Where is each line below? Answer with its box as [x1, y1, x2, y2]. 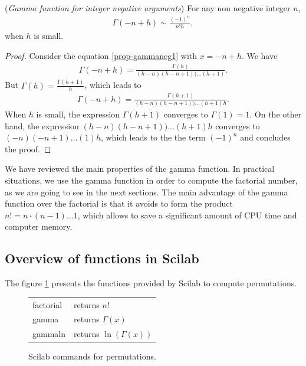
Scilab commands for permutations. [28, 350, 156, 362]
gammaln [32, 328, 65, 340]
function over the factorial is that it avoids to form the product [5, 197, 233, 210]
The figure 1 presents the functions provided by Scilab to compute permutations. [5, 277, 297, 289]
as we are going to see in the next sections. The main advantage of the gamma [5, 185, 288, 198]
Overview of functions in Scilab [5, 249, 199, 267]
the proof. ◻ [5, 142, 51, 155]
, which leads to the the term [100, 131, 206, 143]
